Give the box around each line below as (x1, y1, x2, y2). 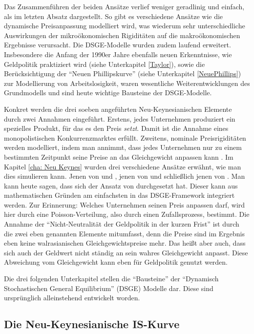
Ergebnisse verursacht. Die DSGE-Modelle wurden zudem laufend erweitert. (4, 40, 231, 50)
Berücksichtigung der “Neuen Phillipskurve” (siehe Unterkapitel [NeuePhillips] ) (4, 68, 241, 79)
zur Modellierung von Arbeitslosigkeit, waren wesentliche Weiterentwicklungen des (4, 78, 250, 88)
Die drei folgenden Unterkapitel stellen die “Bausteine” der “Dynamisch (4, 273, 219, 284)
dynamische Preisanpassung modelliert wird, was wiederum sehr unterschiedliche (4, 21, 245, 31)
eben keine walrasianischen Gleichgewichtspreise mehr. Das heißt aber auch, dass (4, 238, 246, 248)
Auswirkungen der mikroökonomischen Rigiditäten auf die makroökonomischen (4, 30, 240, 40)
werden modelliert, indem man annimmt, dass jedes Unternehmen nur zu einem (4, 142, 242, 152)
